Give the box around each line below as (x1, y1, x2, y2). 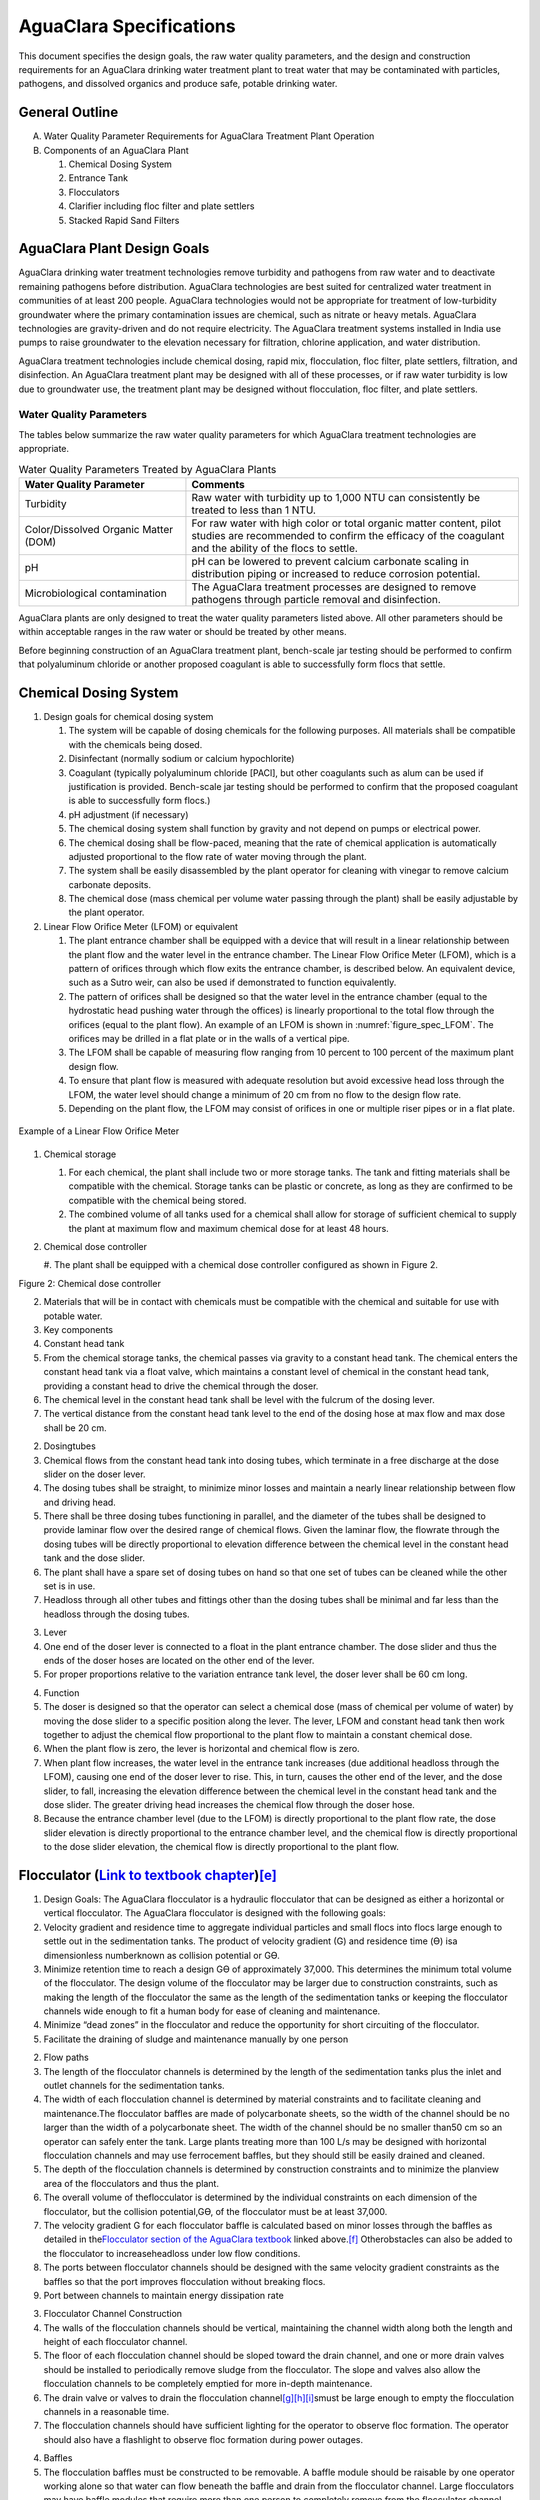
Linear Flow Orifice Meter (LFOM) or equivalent (43, 920, 239, 932)
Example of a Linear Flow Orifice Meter (18, 1125, 180, 1137)
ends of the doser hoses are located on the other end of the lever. (43, 1654, 315, 1666)
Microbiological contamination (24, 586, 167, 600)
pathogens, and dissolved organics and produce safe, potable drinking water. (18, 78, 338, 90)
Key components (43, 1324, 114, 1335)
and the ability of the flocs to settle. (191, 541, 359, 555)
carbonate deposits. (68, 878, 152, 890)
